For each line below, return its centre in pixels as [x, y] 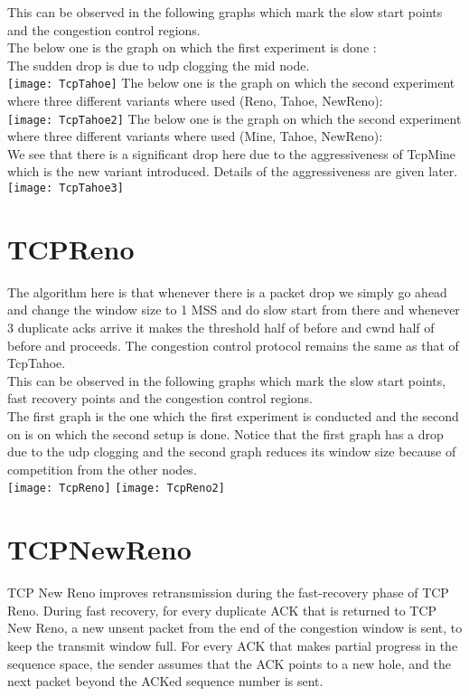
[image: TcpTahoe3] [66, 188]
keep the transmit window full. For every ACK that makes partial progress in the [233, 645]
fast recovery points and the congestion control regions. [160, 398]
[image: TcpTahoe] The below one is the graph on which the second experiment [231, 83]
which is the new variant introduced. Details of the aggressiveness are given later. [233, 171]
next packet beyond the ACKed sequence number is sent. [165, 681]
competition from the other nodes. [102, 469]
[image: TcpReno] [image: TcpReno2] [116, 489]
